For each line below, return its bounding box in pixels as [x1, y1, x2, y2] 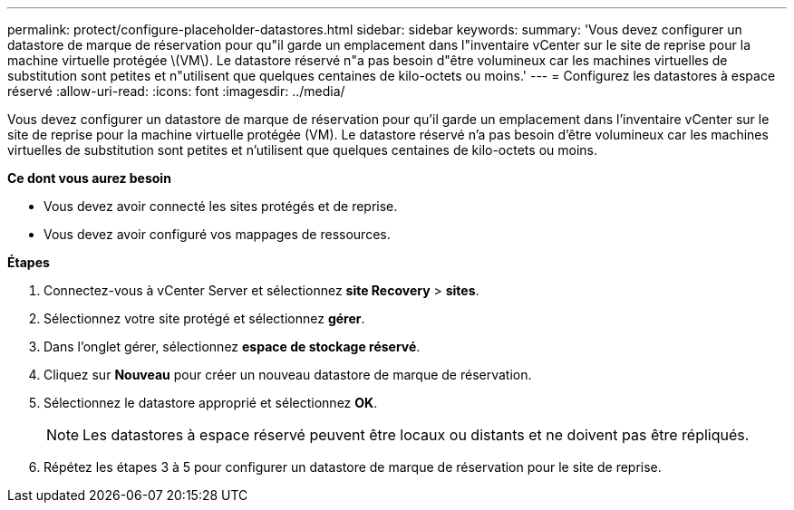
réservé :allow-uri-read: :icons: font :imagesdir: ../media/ [7, 83, 345, 99]
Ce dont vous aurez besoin [7, 170, 171, 186]
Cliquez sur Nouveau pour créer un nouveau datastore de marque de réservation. [44, 367, 532, 382]
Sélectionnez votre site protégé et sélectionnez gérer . [44, 311, 365, 326]
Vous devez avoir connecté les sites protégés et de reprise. [44, 198, 398, 214]
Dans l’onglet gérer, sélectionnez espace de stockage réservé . [44, 339, 421, 354]
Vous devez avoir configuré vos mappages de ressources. [44, 226, 391, 242]
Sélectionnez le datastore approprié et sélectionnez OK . [44, 395, 378, 410]
